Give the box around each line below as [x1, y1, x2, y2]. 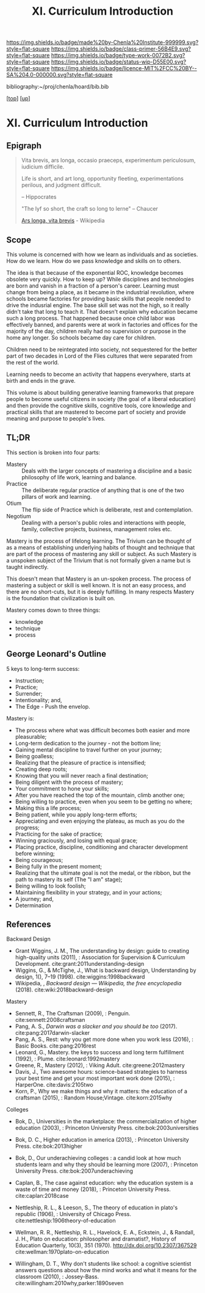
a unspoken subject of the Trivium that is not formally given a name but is [6, 557, 191, 564]
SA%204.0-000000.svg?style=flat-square [6, 71, 113, 79]
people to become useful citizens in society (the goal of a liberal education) [6, 396, 196, 402]
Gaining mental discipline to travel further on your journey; [15, 746, 162, 753]
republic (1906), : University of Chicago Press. [15, 1211, 132, 1218]
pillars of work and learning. [21, 493, 92, 500]
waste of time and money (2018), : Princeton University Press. [15, 1186, 171, 1193]
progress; [15, 824, 40, 831]
